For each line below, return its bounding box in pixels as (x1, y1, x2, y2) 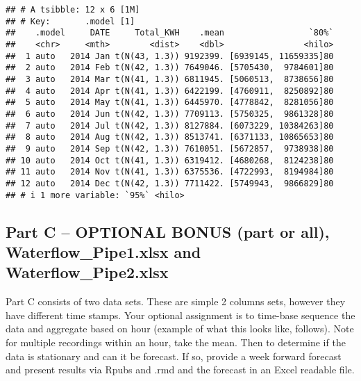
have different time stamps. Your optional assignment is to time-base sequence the (6, 307, 355, 322)
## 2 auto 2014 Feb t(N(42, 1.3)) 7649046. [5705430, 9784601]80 (6, 63, 334, 73)
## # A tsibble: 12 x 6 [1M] (6, 5, 140, 15)
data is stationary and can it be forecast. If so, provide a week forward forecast (6, 348, 342, 363)
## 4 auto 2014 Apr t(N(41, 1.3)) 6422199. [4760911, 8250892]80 (6, 86, 334, 96)
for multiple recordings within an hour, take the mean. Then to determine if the (6, 334, 346, 349)
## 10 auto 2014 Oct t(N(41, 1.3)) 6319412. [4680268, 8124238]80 (6, 155, 334, 165)
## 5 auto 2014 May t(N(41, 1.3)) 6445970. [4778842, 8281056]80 (6, 97, 334, 108)
